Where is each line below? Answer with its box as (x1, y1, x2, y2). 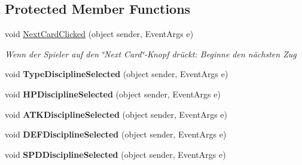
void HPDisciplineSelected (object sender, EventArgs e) (5, 87, 221, 100)
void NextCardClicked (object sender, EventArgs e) (5, 27, 194, 40)
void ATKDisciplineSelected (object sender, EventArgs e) (5, 108, 227, 120)
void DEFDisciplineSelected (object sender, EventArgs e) (5, 128, 227, 140)
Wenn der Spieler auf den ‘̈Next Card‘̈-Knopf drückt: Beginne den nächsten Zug (5, 47, 297, 60)
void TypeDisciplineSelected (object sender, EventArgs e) (5, 68, 228, 80)
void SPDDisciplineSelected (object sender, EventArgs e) (5, 148, 226, 160)
